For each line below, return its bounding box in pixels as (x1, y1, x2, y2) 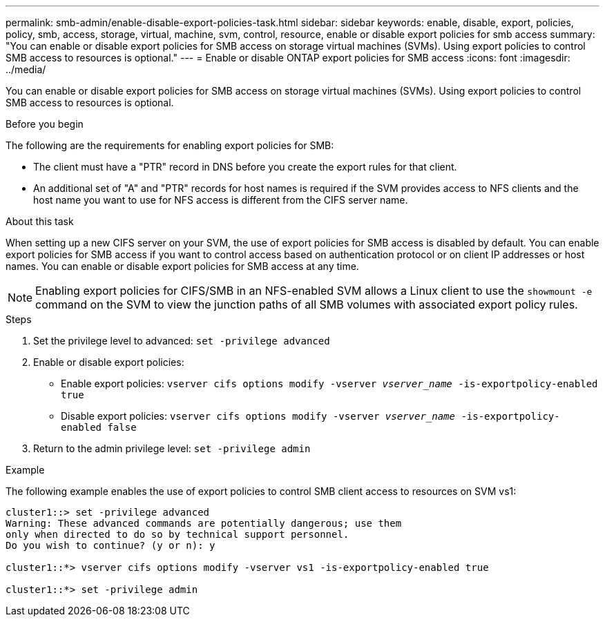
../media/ (6, 64, 46, 75)
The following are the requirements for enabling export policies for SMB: (6, 139, 334, 151)
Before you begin (6, 118, 84, 130)
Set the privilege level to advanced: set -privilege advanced (33, 335, 330, 347)
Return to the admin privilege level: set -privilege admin (33, 443, 311, 454)
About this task (6, 215, 74, 227)
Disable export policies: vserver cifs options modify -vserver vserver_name (61, 410, 455, 422)
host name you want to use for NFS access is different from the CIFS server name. (33, 194, 408, 206)
